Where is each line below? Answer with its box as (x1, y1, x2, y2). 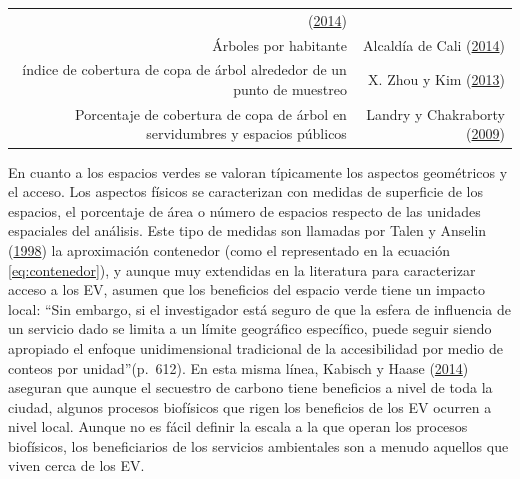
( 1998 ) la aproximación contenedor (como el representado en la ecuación (8, 239, 450, 260)
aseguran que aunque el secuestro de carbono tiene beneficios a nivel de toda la (8, 377, 493, 398)
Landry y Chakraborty (366, 103, 505, 124)
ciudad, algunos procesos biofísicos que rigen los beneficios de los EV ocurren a (8, 396, 492, 417)
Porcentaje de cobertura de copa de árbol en (75, 103, 347, 124)
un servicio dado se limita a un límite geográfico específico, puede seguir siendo (8, 318, 492, 339)
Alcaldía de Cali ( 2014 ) (363, 34, 505, 55)
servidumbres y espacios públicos (146, 123, 347, 144)
